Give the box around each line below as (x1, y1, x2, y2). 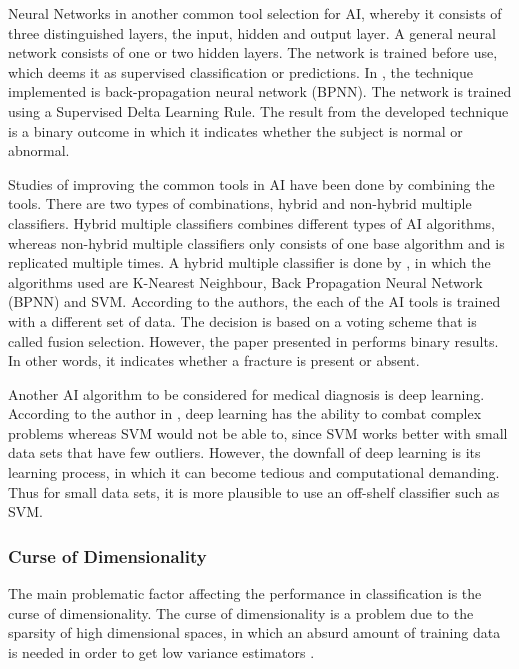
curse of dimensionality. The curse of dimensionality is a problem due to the (8, 602, 474, 623)
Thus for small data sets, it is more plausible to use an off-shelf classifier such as (8, 481, 500, 502)
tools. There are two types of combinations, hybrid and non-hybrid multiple (8, 193, 472, 214)
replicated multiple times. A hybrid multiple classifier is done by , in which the (8, 252, 491, 273)
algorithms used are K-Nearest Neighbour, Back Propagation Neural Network (8, 271, 483, 292)
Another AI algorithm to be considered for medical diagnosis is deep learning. (8, 383, 485, 404)
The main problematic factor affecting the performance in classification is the (8, 583, 482, 604)
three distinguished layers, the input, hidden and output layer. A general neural (8, 22, 496, 43)
